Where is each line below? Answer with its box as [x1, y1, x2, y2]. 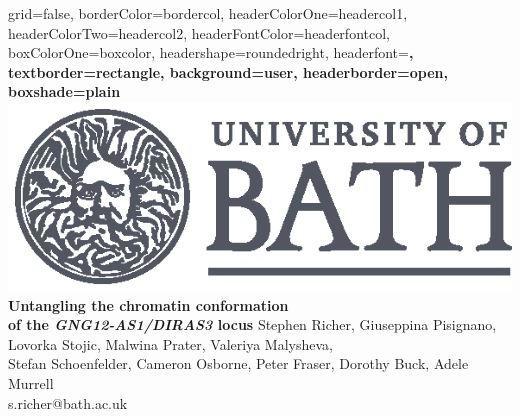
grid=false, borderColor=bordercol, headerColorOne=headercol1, [8, 3, 408, 23]
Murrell [8, 372, 54, 393]
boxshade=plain [8, 81, 121, 102]
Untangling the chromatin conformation [8, 294, 289, 315]
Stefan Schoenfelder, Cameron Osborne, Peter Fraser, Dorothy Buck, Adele [8, 353, 469, 374]
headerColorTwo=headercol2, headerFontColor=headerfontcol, [8, 22, 390, 43]
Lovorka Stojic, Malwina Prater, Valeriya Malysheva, [8, 333, 333, 354]
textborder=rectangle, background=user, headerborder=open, [8, 61, 448, 82]
